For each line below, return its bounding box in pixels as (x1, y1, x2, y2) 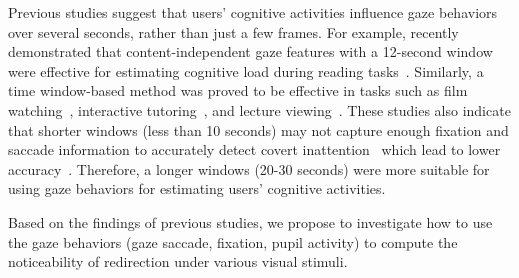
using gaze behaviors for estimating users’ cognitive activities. (8, 178, 386, 199)
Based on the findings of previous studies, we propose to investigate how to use (8, 211, 493, 232)
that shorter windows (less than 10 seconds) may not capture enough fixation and (8, 119, 509, 140)
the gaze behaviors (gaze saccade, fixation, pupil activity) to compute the (8, 231, 458, 252)
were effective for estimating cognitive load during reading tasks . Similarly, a (8, 60, 484, 81)
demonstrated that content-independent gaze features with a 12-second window (8, 41, 493, 62)
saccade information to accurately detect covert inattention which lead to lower (8, 139, 501, 160)
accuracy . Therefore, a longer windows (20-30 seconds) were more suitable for (8, 158, 490, 179)
